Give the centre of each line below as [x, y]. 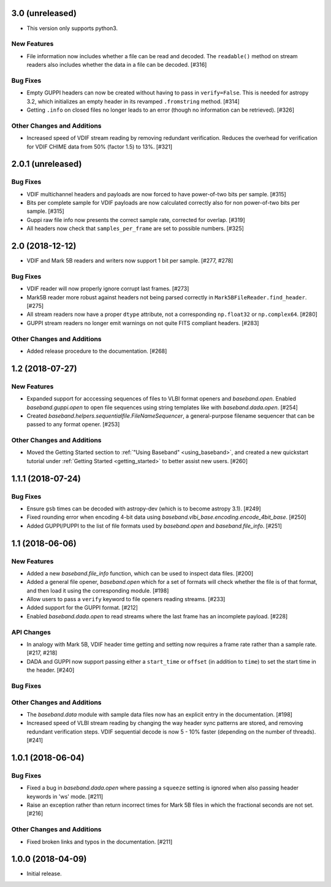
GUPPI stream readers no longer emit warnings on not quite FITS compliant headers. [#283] [143, 323]
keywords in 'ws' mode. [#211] [65, 796]
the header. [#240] [51, 670]
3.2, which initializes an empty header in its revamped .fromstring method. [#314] [133, 101]
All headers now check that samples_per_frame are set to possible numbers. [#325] [135, 228]
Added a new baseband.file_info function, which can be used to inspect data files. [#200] [140, 573]
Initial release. [44, 874]
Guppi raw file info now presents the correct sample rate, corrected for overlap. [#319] [136, 220]
